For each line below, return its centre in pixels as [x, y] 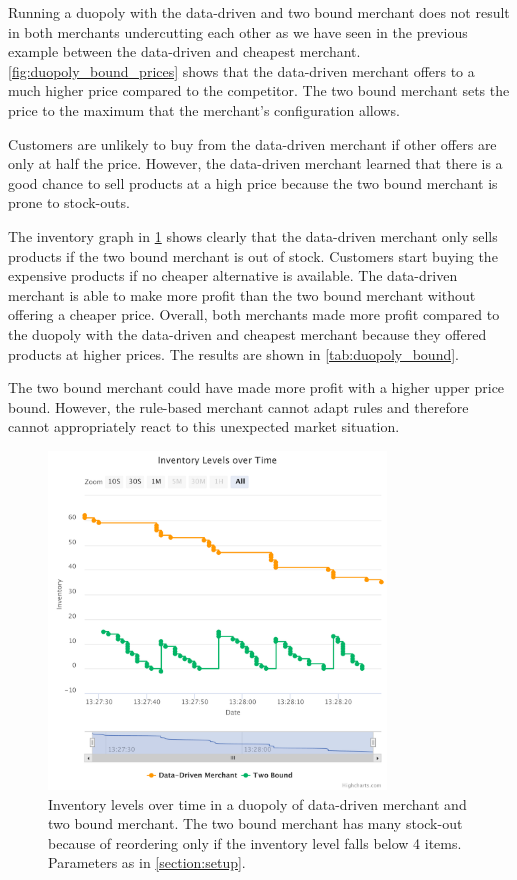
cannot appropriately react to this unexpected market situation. [204, 426]
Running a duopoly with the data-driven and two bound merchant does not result [259, 12]
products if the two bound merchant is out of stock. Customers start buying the [253, 255]
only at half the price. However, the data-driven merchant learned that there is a [255, 163]
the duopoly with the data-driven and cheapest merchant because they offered [247, 333]
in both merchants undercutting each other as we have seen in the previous [238, 31]
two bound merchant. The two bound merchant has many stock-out [255, 823]
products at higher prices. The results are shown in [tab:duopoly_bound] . [234, 353]
